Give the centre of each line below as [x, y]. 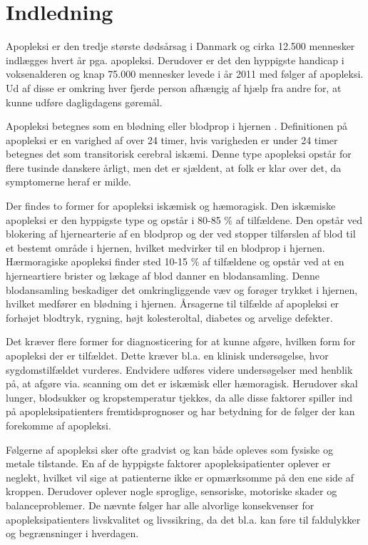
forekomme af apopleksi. [58, 425]
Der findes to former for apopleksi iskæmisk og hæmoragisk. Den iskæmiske [171, 206]
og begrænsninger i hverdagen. [72, 533]
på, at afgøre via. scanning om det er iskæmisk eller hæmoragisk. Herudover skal [182, 383]
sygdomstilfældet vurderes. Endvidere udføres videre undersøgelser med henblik [179, 369]
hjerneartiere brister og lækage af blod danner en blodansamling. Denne [163, 276]
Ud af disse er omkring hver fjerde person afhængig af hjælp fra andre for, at [174, 87]
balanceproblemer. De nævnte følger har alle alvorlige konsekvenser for [160, 505]
